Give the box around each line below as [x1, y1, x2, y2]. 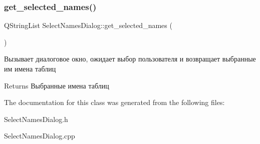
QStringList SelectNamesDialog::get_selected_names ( [4, 20, 172, 30]
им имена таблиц [4, 63, 56, 73]
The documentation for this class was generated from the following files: [4, 97, 225, 107]
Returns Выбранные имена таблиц [4, 80, 109, 90]
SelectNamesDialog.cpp [4, 130, 75, 141]
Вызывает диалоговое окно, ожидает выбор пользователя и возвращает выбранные [4, 53, 256, 64]
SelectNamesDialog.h [4, 113, 68, 124]
